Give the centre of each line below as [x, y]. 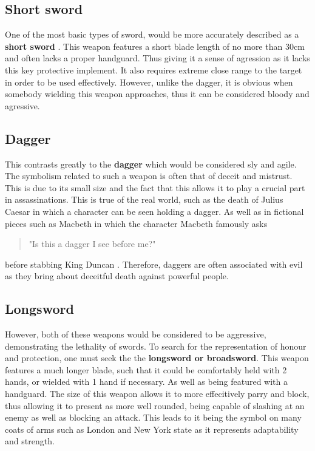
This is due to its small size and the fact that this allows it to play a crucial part [155, 187]
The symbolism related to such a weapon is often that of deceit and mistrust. [149, 176]
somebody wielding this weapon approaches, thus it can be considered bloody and [157, 94]
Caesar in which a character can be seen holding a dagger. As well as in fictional [154, 211]
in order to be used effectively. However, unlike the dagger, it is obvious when [149, 82]
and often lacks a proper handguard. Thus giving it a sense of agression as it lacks [157, 58]
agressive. [22, 105]
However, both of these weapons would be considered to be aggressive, [136, 334]
